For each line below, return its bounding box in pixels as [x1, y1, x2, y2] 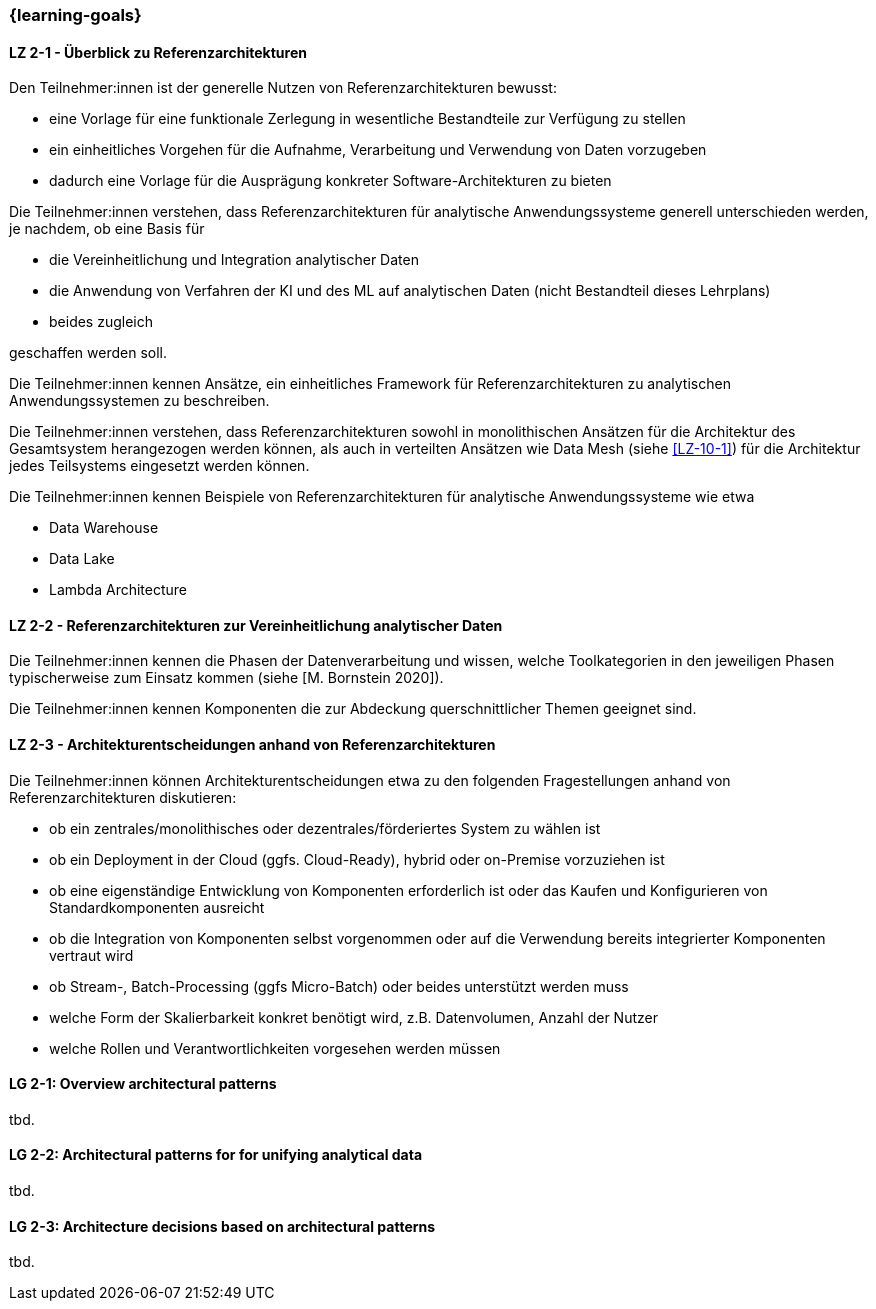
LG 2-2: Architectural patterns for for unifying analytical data [9, 1146, 423, 1164]
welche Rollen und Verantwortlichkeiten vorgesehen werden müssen [49, 1039, 501, 1057]
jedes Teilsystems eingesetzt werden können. [9, 457, 310, 475]
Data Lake [49, 550, 115, 568]
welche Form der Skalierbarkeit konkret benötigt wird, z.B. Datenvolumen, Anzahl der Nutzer [49, 1008, 658, 1026]
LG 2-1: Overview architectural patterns [9, 1075, 277, 1093]
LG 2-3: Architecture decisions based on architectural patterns [9, 1217, 436, 1235]
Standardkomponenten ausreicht [49, 898, 265, 916]
